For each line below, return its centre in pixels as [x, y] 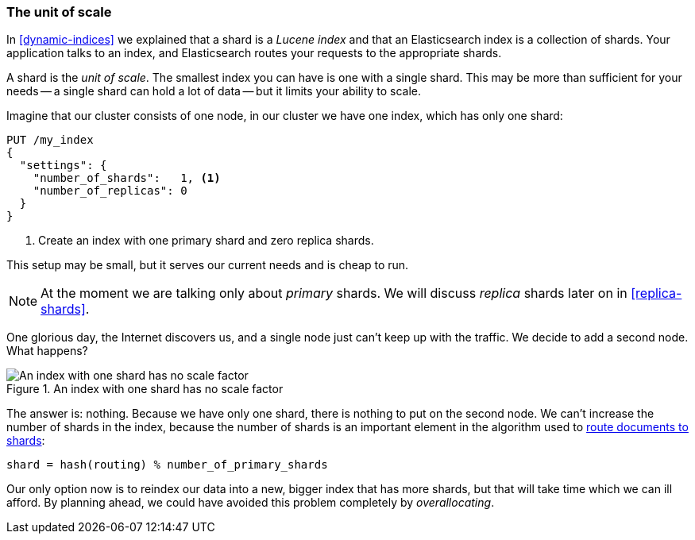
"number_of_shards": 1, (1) [127, 178]
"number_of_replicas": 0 [110, 191]
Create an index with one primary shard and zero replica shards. [206, 241]
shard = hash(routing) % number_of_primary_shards [167, 465]
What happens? [47, 351]
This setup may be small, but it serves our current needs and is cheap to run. [208, 265]
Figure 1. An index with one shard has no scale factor [145, 389]
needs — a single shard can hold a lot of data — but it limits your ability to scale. [214, 91]
